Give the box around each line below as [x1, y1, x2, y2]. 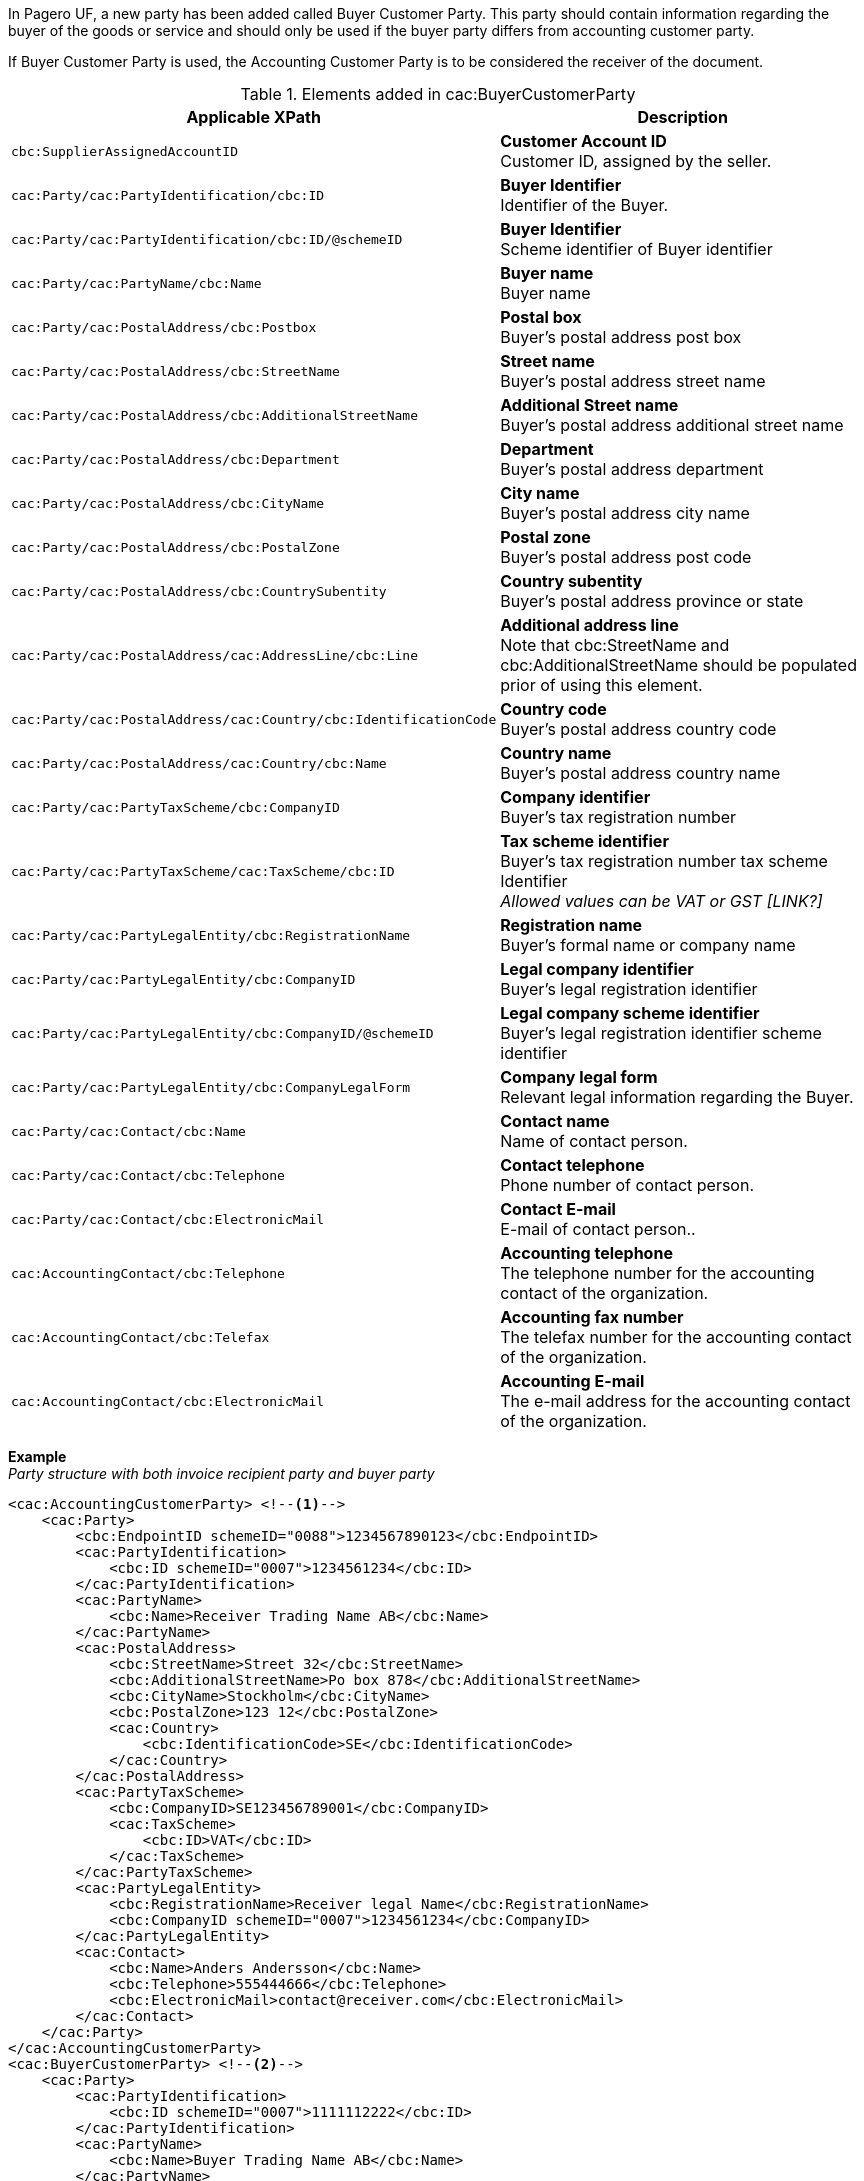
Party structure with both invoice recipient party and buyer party [8, 1465, 435, 1482]
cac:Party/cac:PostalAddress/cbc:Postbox [11, 319, 317, 335]
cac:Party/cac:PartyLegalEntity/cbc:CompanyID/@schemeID [11, 1025, 434, 1041]
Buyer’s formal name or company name [500, 935, 796, 955]
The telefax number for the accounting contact [500, 1327, 852, 1347]
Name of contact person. [500, 1131, 688, 1151]
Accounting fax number [500, 1307, 684, 1327]
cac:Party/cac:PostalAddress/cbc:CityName [11, 495, 325, 511]
